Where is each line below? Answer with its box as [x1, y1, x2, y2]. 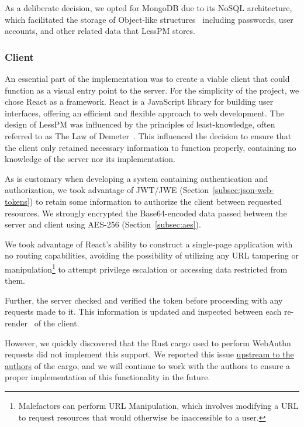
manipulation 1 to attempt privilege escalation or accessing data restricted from [5, 261, 288, 275]
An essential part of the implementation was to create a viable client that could [5, 73, 290, 84]
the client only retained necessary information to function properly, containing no [5, 141, 296, 153]
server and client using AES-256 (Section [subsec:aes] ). [5, 218, 201, 230]
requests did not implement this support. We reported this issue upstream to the [5, 348, 294, 360]
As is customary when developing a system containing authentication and [5, 172, 268, 184]
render [5, 316, 27, 329]
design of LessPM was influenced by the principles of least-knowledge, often [5, 118, 275, 130]
